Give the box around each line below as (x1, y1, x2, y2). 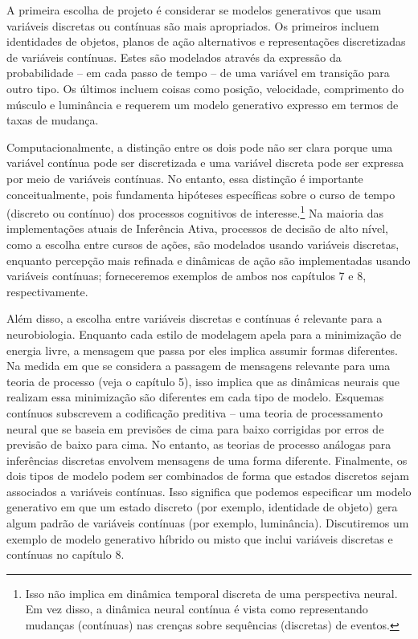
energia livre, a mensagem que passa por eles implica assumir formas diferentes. (6, 341, 398, 358)
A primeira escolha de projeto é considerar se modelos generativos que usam (6, 2, 382, 18)
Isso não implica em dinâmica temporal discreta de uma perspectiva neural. (25, 584, 398, 601)
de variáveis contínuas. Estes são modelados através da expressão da (6, 48, 342, 65)
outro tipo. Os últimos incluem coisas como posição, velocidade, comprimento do (6, 79, 404, 96)
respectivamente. (6, 283, 88, 299)
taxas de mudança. (6, 112, 99, 128)
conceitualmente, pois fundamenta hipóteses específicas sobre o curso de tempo (6, 185, 395, 202)
